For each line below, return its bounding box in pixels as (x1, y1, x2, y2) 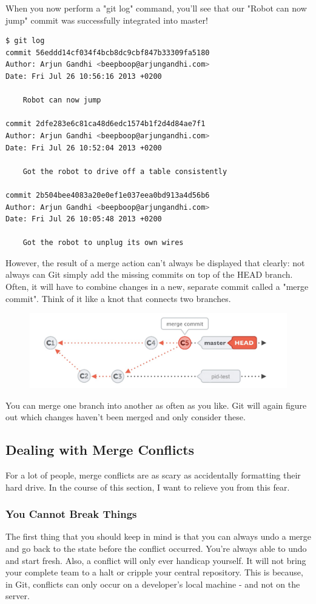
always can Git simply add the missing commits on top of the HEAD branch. (5, 268, 293, 281)
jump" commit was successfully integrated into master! (5, 13, 208, 26)
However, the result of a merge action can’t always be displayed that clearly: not (5, 256, 305, 269)
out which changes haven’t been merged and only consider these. (5, 411, 246, 423)
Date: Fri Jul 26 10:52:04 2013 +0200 (5, 143, 162, 152)
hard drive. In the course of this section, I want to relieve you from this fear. (5, 480, 290, 493)
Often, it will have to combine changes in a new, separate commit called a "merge (5, 280, 309, 293)
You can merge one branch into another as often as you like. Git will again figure (5, 398, 307, 411)
